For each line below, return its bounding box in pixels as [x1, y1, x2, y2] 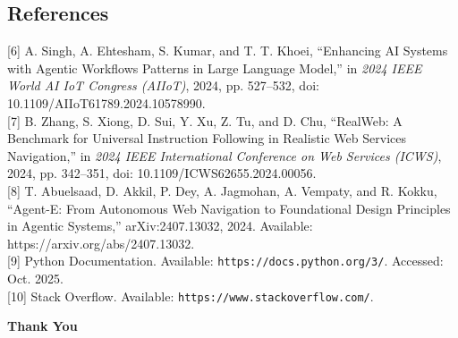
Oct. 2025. [7, 268, 64, 287]
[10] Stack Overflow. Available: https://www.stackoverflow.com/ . [7, 286, 374, 305]
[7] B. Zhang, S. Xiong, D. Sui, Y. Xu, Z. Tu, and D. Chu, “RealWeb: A [7, 111, 403, 130]
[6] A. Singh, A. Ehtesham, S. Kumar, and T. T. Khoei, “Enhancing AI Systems [7, 41, 448, 60]
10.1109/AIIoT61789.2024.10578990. [7, 93, 206, 112]
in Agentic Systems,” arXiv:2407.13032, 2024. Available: [7, 216, 313, 235]
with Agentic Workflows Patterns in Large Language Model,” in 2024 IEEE [7, 58, 422, 77]
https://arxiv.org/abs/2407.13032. [7, 233, 195, 252]
